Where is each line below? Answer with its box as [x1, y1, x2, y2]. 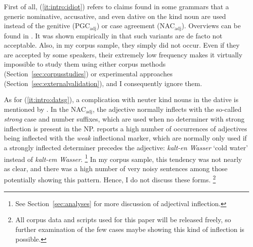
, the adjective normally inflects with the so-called [92, 104, 242, 114]
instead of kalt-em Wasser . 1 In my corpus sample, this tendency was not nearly [4, 152, 242, 164]
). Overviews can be [181, 20, 241, 31]
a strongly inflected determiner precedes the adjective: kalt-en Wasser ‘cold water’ [4, 142, 248, 153]
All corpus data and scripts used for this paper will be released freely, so [15, 214, 231, 225]
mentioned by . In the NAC [4, 104, 86, 114]
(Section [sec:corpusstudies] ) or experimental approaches [4, 69, 173, 79]
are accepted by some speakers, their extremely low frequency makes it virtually [4, 49, 243, 59]
